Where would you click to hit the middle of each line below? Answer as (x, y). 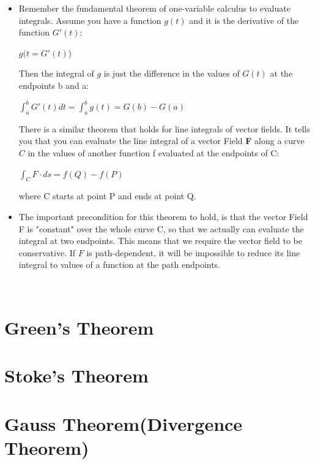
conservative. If (47, 252)
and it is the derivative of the (244, 20)
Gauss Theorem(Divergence (124, 423)
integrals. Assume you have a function (90, 20)
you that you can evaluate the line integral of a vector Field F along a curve (161, 141)
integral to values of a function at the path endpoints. (120, 264)
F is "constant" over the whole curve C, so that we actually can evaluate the (161, 228)
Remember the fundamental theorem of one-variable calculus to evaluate (154, 8)
